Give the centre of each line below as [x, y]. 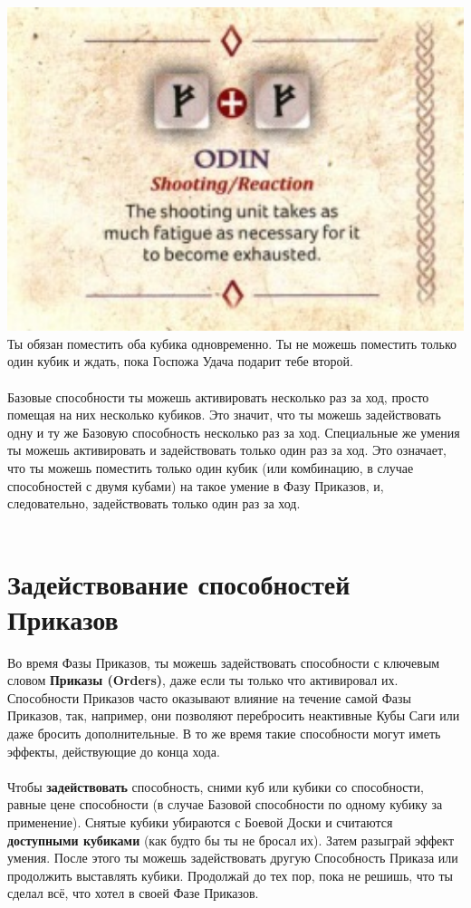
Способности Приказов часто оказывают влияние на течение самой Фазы [209, 697]
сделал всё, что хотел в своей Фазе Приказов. [133, 893]
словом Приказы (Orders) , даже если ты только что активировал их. [203, 680]
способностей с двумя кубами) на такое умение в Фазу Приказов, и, [196, 485]
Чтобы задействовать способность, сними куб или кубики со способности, [216, 786]
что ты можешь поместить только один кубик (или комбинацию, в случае [211, 467]
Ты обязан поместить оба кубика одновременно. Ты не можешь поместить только [232, 343]
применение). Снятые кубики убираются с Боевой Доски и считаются [200, 822]
